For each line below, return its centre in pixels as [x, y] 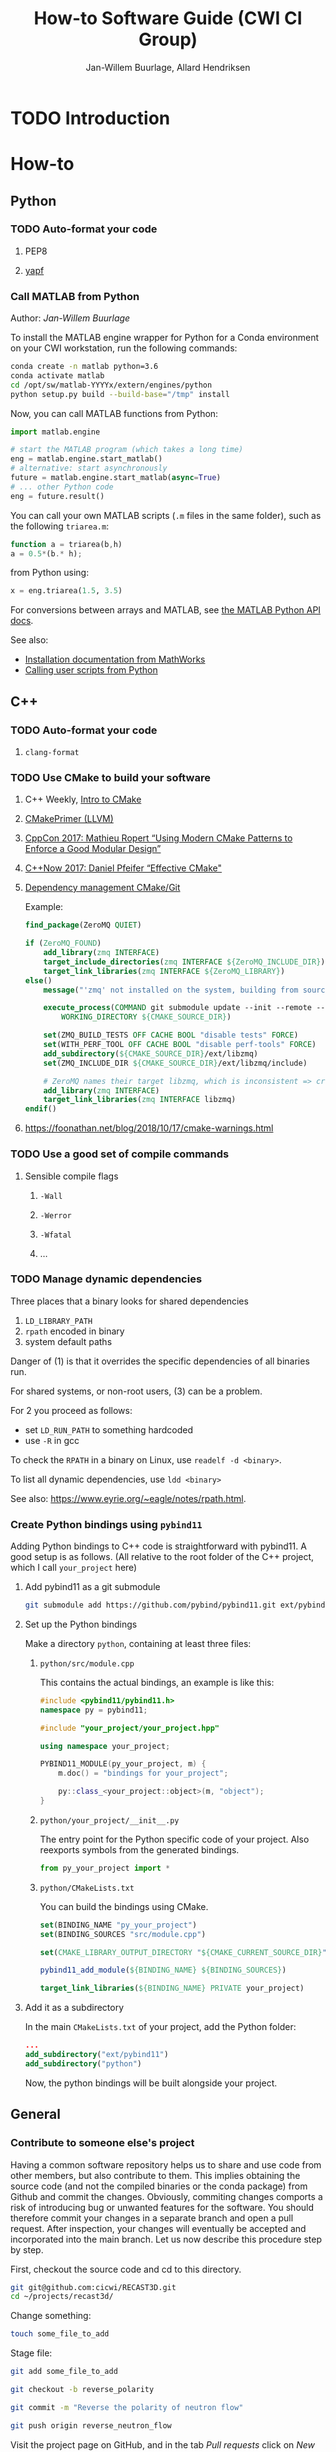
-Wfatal [55, 1235]
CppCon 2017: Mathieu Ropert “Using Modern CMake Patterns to [158, 838]
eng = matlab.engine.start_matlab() [86, 459]
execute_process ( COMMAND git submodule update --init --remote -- [184, 1008]
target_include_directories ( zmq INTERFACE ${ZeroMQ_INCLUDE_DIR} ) [184, 962]
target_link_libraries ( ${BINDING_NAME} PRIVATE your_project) [172, 1988]
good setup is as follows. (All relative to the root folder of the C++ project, [162, 1557]
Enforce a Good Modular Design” [93, 849]
